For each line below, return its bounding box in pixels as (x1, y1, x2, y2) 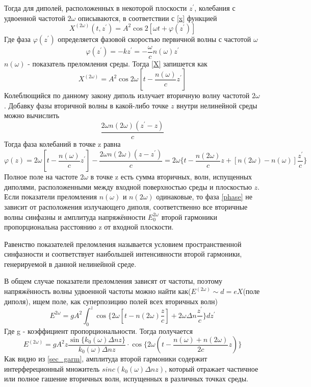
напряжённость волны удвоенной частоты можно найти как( (4, 286, 191, 297)
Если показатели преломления (4, 191, 97, 202)
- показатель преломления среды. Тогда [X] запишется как (28, 58, 208, 69)
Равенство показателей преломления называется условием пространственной (4, 238, 242, 249)
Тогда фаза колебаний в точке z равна (4, 139, 121, 149)
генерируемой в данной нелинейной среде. (4, 258, 137, 269)
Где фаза (4, 33, 31, 44)
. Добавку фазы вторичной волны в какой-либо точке (4, 100, 169, 110)
